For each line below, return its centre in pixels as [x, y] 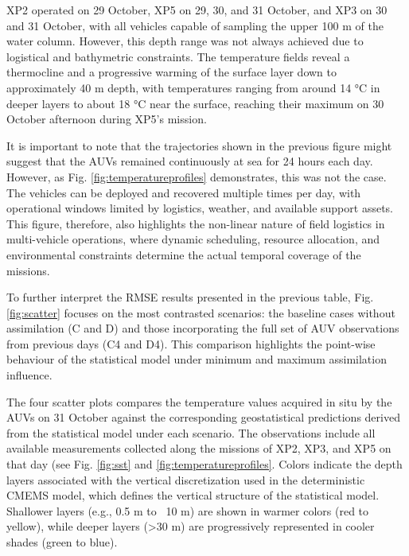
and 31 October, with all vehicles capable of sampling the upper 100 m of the [195, 25]
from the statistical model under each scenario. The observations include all [191, 432]
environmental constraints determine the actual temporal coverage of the [184, 254]
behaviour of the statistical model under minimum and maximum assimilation [197, 359]
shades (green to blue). [62, 542]
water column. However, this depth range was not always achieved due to [185, 41]
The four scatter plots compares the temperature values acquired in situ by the [199, 401]
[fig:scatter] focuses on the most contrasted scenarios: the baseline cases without [201, 312]
